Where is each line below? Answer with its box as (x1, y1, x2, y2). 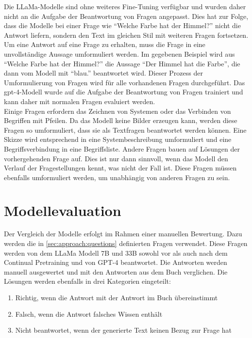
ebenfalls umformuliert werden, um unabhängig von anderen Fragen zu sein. (4, 172, 230, 182)
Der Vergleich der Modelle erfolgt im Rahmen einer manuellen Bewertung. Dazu (4, 229, 242, 239)
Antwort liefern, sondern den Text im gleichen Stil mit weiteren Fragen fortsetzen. (4, 30, 249, 40)
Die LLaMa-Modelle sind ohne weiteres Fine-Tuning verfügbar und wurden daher (4, 1, 246, 11)
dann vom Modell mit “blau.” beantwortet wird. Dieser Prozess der (4, 68, 203, 78)
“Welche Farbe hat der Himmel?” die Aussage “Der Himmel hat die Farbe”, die (4, 58, 240, 68)
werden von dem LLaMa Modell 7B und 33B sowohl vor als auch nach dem (4, 247, 228, 258)
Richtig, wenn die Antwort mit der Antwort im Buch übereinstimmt (15, 292, 218, 302)
